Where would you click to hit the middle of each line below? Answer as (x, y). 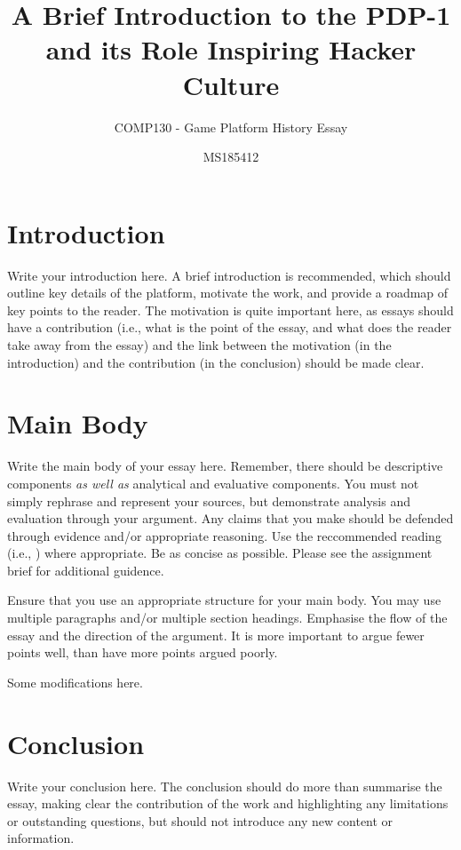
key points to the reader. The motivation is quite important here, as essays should (230, 310)
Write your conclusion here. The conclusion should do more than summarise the (225, 786)
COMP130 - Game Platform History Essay (231, 127)
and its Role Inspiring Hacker (231, 49)
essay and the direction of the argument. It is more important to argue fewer (216, 635)
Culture (231, 84)
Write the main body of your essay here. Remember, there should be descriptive (225, 466)
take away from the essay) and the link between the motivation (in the (199, 345)
